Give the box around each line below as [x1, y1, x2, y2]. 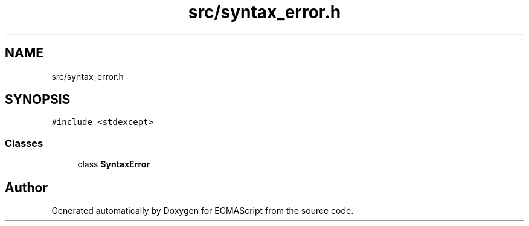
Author [5, 179, 48, 195]
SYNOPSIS [5, 92, 71, 108]
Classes [5, 137, 43, 149]
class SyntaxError [77, 159, 150, 170]
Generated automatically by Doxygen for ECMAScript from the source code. [51, 205, 354, 216]
